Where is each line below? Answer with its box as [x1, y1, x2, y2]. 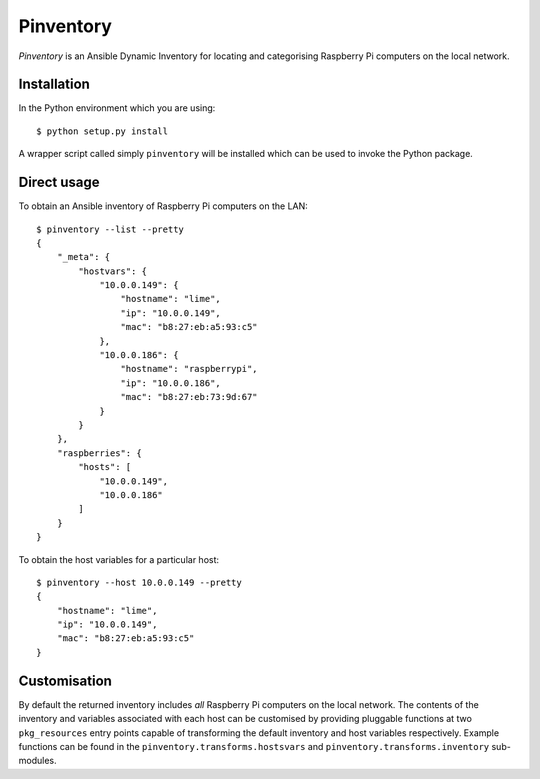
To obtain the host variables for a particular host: [18, 553, 220, 565]
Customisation [18, 672, 112, 689]
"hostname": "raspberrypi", [120, 363, 259, 375]
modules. [18, 755, 57, 767]
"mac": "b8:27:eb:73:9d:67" [120, 391, 259, 403]
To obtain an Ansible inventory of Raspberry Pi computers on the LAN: [18, 200, 309, 212]
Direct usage [18, 174, 100, 191]
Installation [18, 76, 90, 93]
